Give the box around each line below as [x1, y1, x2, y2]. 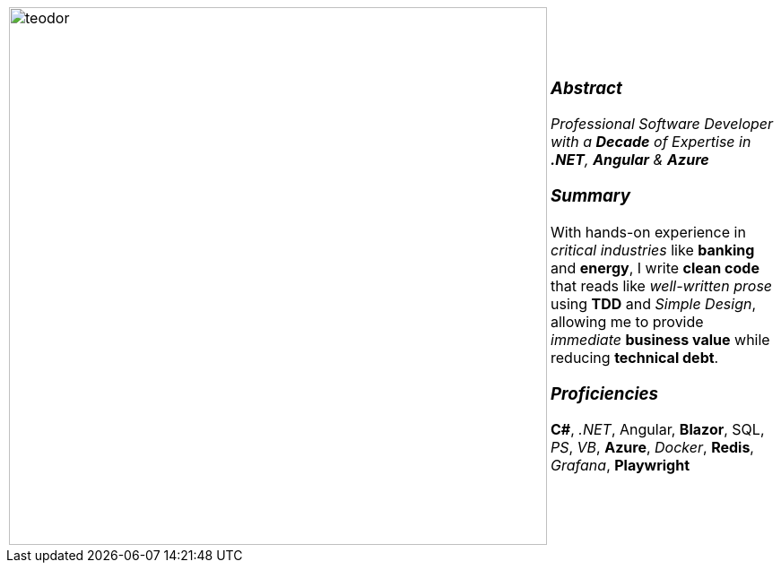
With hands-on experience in [551, 222, 746, 241]
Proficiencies [551, 383, 658, 404]
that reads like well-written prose [551, 276, 773, 295]
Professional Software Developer [551, 115, 774, 134]
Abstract [551, 77, 622, 99]
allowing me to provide [551, 312, 704, 331]
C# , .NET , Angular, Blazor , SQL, [551, 420, 765, 439]
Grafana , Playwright [551, 456, 690, 475]
